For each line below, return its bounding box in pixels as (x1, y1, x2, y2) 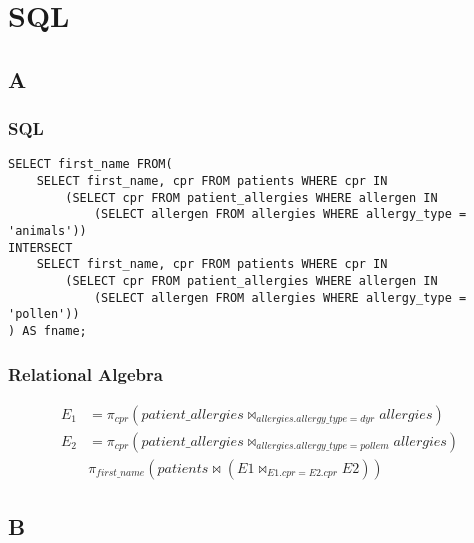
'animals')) (8, 224, 87, 238)
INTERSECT (8, 240, 73, 255)
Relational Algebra (8, 361, 163, 386)
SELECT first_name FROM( (8, 157, 173, 172)
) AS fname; (8, 323, 87, 338)
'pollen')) (8, 307, 80, 322)
